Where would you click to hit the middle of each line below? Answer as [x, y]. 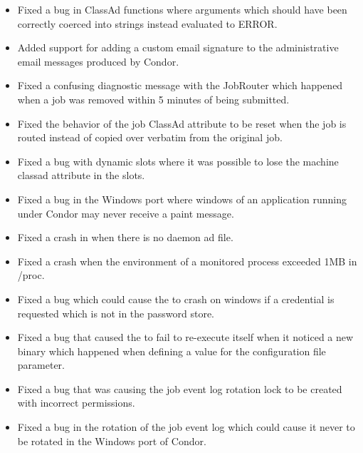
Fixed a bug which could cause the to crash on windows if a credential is [176, 299]
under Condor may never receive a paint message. [126, 213]
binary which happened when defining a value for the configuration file [172, 351]
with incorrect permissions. [76, 403]
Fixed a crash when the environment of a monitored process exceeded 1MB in [187, 261]
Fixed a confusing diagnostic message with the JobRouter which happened [180, 85]
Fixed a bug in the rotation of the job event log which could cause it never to [186, 427]
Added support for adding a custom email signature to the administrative [178, 47]
